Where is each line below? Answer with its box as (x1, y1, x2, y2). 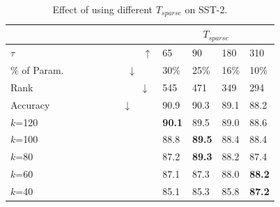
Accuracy (10, 97, 50, 112)
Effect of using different (52, 2, 153, 16)
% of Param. (10, 63, 64, 77)
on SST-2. (185, 2, 228, 16)
